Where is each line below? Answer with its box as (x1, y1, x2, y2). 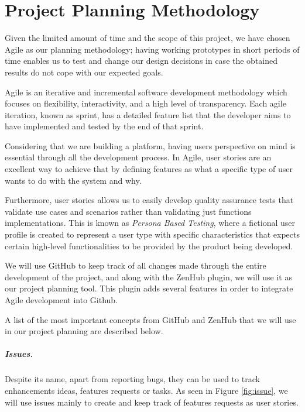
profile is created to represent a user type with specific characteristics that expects (5, 228, 300, 241)
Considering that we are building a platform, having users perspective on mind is (5, 139, 296, 152)
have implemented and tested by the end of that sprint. (5, 120, 204, 132)
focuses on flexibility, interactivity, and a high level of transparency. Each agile (5, 97, 286, 109)
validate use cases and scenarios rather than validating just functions (5, 205, 252, 217)
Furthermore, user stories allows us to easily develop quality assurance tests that (5, 194, 294, 206)
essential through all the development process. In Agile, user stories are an (5, 151, 272, 163)
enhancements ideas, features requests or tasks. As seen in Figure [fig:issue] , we (5, 384, 288, 396)
